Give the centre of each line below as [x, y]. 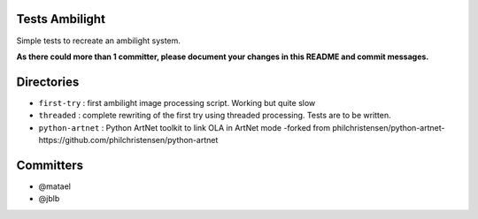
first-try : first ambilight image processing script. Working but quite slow [177, 102]
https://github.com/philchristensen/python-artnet [128, 140]
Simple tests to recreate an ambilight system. [99, 41]
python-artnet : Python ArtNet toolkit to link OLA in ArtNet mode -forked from [185, 127]
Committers [50, 165]
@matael [54, 186]
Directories [48, 82]
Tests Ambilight [61, 19]
